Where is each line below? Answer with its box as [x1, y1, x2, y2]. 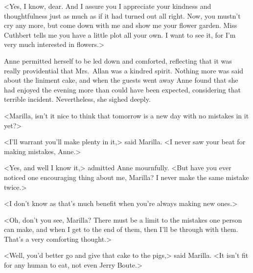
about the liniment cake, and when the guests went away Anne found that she [4, 75, 238, 85]
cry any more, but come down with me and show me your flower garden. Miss [4, 20, 237, 30]
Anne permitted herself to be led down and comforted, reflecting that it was [4, 55, 232, 66]
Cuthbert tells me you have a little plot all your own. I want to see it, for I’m [4, 29, 236, 40]
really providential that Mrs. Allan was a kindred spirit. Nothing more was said [4, 65, 244, 75]
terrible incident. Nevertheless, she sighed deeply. [4, 94, 151, 104]
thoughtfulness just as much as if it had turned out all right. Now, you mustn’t [4, 10, 241, 21]
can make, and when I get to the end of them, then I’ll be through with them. [4, 224, 238, 234]
